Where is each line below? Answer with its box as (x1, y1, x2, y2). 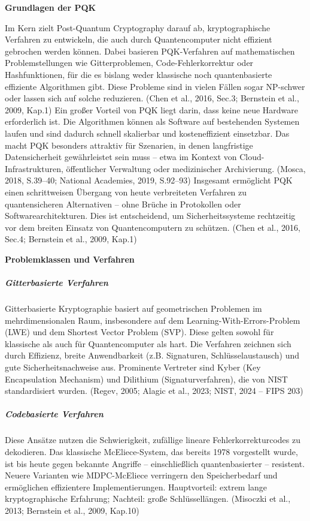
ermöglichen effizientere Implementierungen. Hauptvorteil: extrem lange (5, 480, 268, 493)
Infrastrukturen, (5, 162, 63, 174)
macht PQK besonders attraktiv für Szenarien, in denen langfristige (5, 138, 253, 151)
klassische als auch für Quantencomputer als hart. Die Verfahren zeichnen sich (5, 337, 291, 350)
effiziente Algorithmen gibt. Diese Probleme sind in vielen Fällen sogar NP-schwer (5, 80, 305, 92)
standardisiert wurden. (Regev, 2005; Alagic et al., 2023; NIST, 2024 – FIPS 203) (5, 384, 303, 397)
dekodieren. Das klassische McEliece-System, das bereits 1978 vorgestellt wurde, (5, 445, 298, 457)
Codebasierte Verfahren (5, 408, 104, 420)
